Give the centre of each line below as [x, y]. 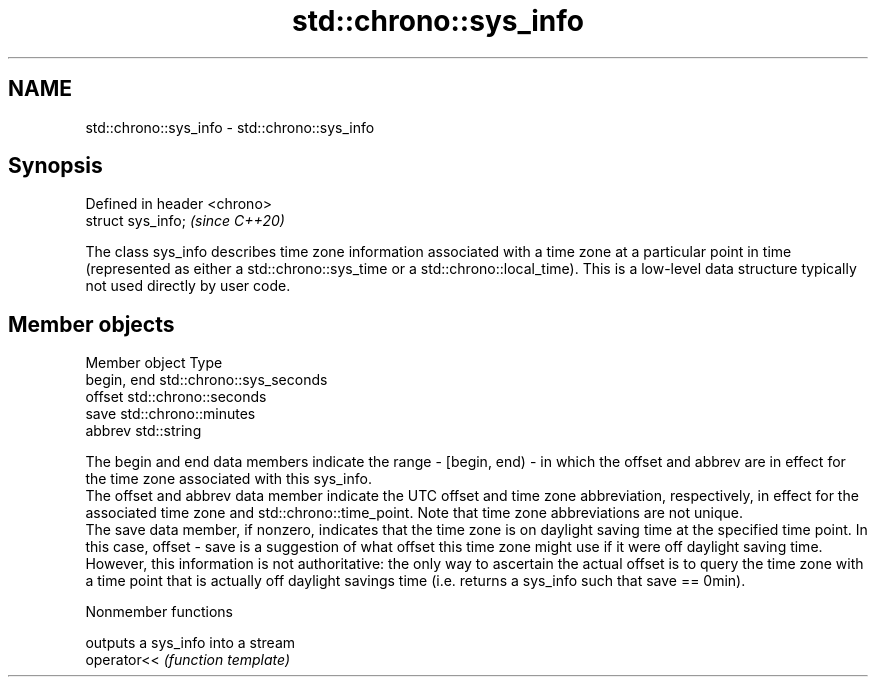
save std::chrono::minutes [170, 414]
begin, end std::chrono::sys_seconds [206, 380]
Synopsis [55, 166]
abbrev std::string [143, 431]
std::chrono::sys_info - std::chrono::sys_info [230, 127]
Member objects [91, 324]
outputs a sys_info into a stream [190, 643]
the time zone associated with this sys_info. [228, 479]
